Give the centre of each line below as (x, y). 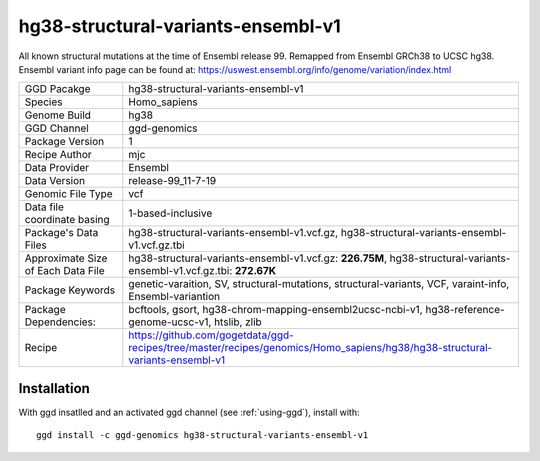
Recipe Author (58, 155)
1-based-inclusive (170, 213)
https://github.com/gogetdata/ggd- (211, 335)
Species (43, 102)
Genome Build (58, 115)
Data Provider (57, 168)
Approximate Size (66, 258)
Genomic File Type (69, 194)
